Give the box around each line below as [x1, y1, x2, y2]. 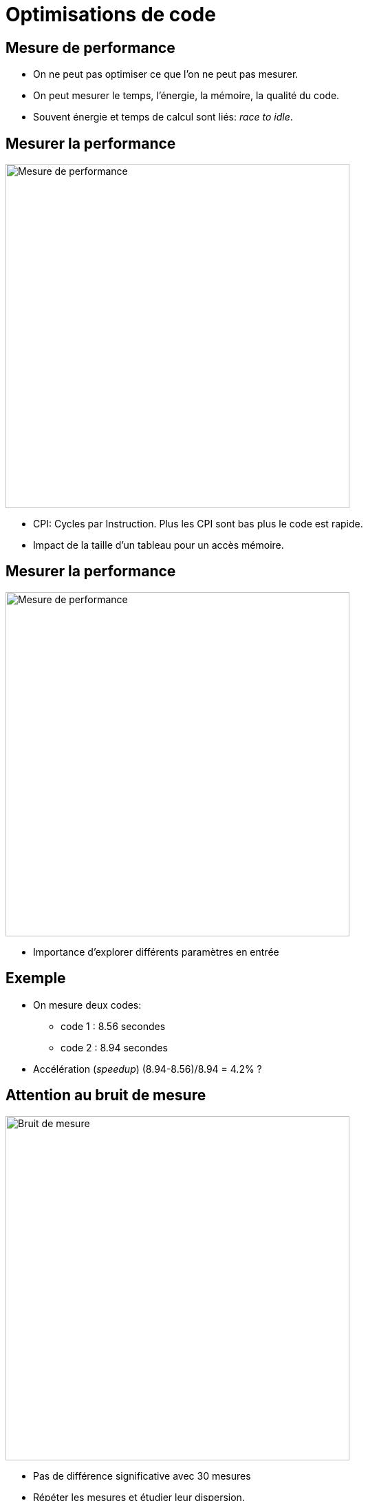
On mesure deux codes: [33, 998, 142, 1011]
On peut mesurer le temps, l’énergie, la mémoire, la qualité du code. [33, 90, 340, 102]
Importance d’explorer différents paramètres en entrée [33, 945, 279, 958]
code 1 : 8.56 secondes [61, 1020, 166, 1032]
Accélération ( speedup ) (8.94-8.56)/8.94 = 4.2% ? [33, 1062, 262, 1075]
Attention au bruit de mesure [6, 1087, 206, 1104]
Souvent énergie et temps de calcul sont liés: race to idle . [33, 111, 293, 123]
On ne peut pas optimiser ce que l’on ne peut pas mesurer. [33, 68, 299, 81]
